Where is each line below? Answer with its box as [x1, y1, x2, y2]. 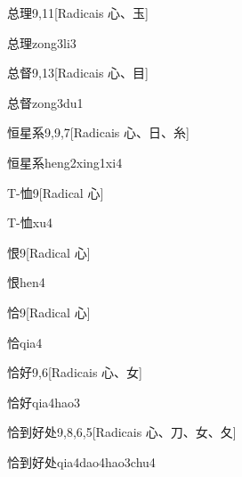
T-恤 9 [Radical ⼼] [7, 183, 104, 201]
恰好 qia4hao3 [7, 392, 81, 411]
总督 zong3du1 [7, 93, 84, 111]
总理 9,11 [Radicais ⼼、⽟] [7, 4, 149, 21]
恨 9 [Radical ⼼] [7, 243, 91, 261]
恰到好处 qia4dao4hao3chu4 [7, 452, 156, 471]
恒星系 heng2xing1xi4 [7, 152, 123, 171]
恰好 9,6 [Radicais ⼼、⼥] [7, 363, 142, 382]
